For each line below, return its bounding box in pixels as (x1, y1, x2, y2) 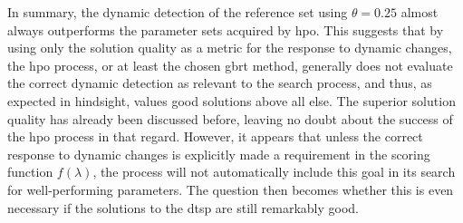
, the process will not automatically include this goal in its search (92, 162, 456, 181)
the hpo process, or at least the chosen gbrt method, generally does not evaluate (7, 55, 453, 74)
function (7, 162, 53, 181)
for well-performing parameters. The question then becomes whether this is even (7, 179, 454, 199)
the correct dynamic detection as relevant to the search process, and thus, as (7, 73, 432, 92)
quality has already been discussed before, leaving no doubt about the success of (7, 109, 453, 128)
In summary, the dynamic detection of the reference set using (7, 3, 348, 21)
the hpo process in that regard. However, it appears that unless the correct (7, 127, 423, 146)
